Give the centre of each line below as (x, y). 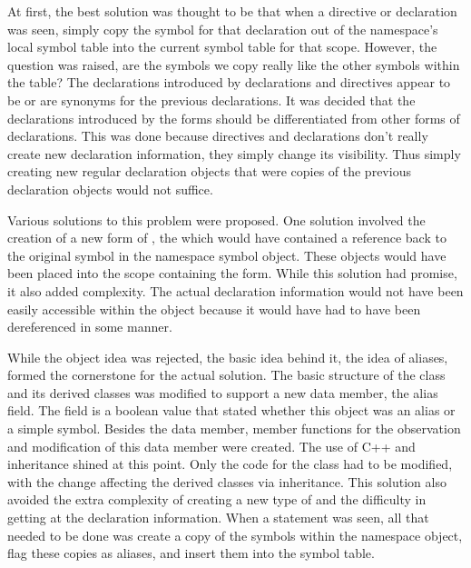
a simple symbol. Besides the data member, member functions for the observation (234, 428)
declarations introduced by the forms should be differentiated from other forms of (234, 118)
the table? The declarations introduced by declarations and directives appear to (229, 82)
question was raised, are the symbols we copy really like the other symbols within (234, 64)
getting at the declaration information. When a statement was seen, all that (218, 518)
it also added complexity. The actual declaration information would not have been (235, 290)
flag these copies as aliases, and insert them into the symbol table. (191, 553)
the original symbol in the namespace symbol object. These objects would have (227, 255)
